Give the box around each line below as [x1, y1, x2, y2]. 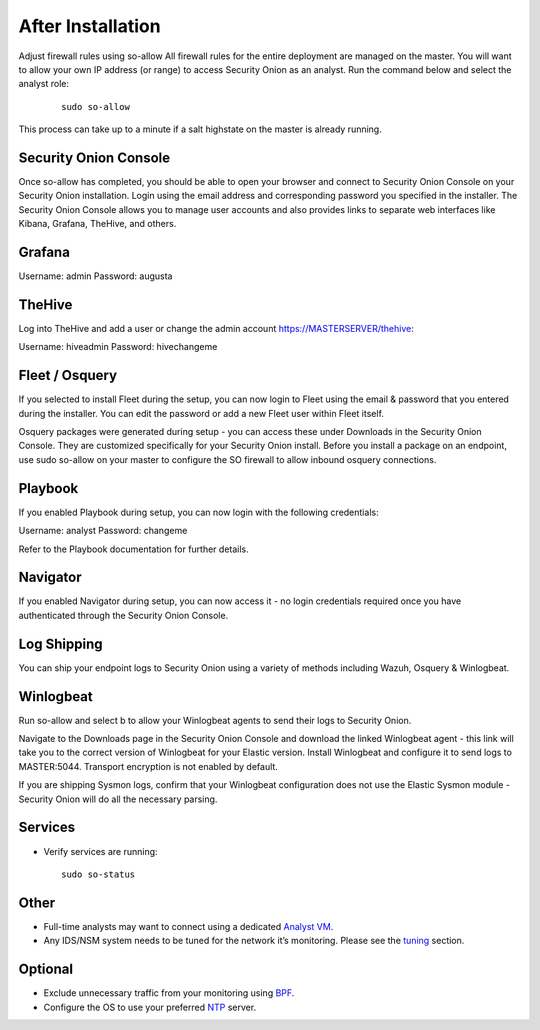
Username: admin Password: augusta [18, 270, 173, 282]
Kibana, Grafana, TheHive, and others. [18, 218, 177, 230]
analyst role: [18, 78, 70, 90]
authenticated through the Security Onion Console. [18, 609, 229, 621]
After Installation [18, 15, 161, 37]
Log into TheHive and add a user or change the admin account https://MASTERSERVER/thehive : [18, 323, 414, 334]
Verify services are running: [43, 845, 159, 857]
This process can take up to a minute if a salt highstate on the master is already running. [18, 123, 382, 135]
